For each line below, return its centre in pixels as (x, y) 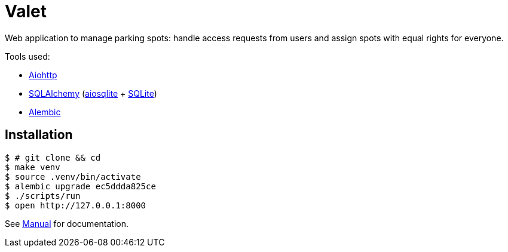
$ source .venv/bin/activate (73, 176)
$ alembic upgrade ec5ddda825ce (80, 186)
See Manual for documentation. (67, 223)
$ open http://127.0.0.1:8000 (76, 205)
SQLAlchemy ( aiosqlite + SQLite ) (93, 93)
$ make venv (33, 167)
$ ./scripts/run (43, 196)
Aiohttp (43, 75)
